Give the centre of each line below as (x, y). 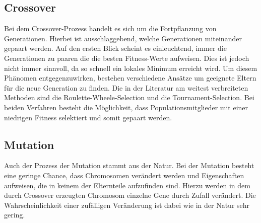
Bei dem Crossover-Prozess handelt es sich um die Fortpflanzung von (110, 28)
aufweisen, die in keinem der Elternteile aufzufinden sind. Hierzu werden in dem (127, 185)
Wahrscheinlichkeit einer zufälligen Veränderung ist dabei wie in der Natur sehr (127, 205)
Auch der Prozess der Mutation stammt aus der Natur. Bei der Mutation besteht (129, 165)
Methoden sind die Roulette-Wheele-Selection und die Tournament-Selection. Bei (129, 97)
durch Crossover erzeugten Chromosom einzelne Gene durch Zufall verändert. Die (130, 195)
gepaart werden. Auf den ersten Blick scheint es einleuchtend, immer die (115, 48)
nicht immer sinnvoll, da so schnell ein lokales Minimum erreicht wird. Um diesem (131, 68)
